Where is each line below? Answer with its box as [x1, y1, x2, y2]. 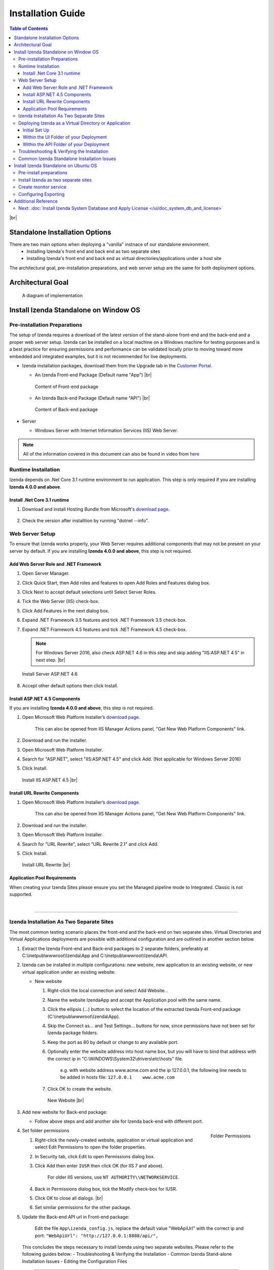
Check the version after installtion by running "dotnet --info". [22, 518, 149, 524]
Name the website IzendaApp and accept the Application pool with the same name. [47, 997, 222, 1003]
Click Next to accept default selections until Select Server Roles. [22, 589, 157, 595]
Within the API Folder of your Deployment [23, 141, 110, 147]
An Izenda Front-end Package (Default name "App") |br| [35, 372, 152, 378]
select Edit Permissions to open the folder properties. [35, 1144, 147, 1150]
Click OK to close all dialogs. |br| [35, 1195, 104, 1201]
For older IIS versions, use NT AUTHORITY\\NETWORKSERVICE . [47, 1174, 180, 1181]
